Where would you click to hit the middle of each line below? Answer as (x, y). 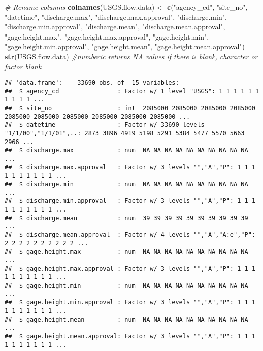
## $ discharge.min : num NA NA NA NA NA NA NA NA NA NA (126, 184)
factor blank (23, 66)
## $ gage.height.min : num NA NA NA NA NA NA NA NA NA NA (126, 285)
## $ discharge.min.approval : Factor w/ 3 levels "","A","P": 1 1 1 (130, 201)
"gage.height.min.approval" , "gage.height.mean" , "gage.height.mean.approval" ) (125, 46)
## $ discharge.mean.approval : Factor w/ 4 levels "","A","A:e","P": (130, 235)
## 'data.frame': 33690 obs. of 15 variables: (92, 83)
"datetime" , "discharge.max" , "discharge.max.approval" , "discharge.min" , (116, 16)
